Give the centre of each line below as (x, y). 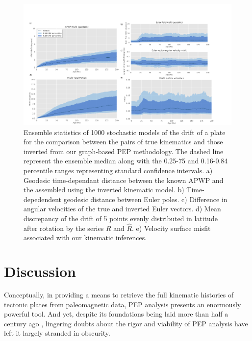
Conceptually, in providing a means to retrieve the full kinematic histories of (119, 295)
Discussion (40, 271)
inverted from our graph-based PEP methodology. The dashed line (124, 151)
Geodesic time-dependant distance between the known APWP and (124, 180)
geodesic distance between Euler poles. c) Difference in (145, 199)
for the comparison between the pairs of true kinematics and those (123, 142)
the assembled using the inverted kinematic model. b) (104, 190)
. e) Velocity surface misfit (171, 228)
